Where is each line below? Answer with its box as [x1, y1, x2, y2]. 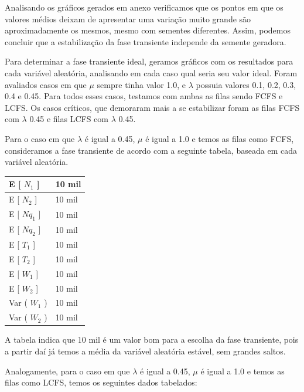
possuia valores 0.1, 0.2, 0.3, [196, 78, 296, 90]
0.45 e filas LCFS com [29, 113, 108, 125]
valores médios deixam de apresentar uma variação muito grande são [5, 12, 251, 25]
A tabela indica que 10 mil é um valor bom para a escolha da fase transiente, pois [5, 333, 299, 346]
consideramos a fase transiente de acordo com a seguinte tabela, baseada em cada [5, 144, 298, 156]
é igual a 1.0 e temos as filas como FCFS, [145, 132, 294, 144]
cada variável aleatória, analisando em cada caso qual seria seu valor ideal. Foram [5, 66, 298, 79]
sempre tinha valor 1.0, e [97, 78, 186, 90]
